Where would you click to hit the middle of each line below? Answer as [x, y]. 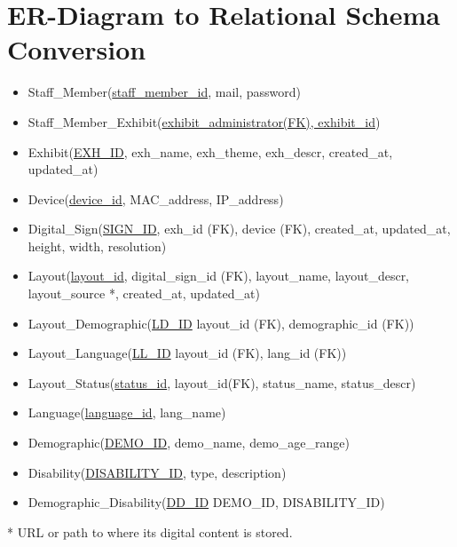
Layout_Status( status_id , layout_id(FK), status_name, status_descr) [222, 382]
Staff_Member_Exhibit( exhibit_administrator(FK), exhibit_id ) [204, 121]
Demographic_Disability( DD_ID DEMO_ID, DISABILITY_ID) [206, 502]
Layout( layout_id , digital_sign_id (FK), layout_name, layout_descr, [219, 276]
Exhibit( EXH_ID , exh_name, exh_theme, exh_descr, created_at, [210, 151]
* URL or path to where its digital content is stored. [150, 531]
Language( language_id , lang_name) [127, 412]
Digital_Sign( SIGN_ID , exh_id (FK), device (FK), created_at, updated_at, [239, 229]
